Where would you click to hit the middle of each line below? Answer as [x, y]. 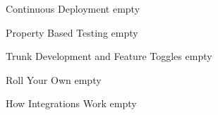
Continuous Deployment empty [73, 8]
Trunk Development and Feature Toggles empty [109, 56]
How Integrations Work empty [71, 103]
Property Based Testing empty [72, 32]
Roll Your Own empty [54, 79]
